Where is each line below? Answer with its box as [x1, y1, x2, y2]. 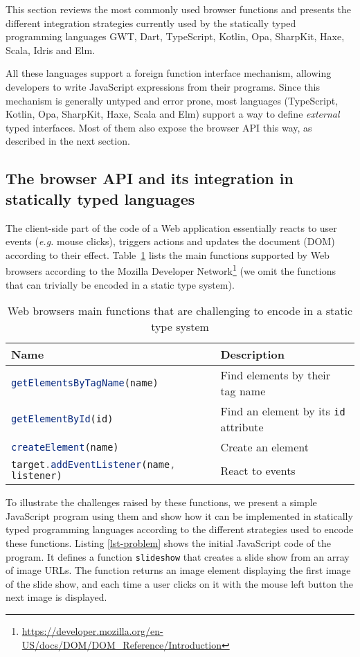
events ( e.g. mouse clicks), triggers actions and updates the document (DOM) [6, 234, 335, 249]
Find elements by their [220, 367, 330, 384]
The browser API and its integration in [6, 168, 294, 189]
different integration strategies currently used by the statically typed [6, 15, 296, 30]
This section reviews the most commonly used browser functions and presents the [6, 2, 351, 16]
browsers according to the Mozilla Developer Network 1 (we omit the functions [6, 262, 336, 278]
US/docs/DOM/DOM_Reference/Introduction [21, 637, 222, 651]
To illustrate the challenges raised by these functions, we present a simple [6, 495, 317, 510]
